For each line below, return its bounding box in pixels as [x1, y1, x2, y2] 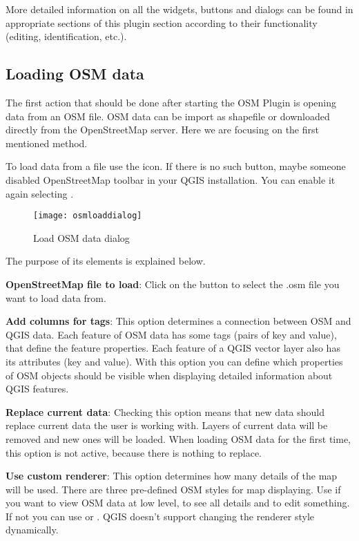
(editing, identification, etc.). [6, 29, 127, 44]
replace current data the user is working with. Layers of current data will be [6, 418, 328, 433]
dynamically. [6, 522, 59, 537]
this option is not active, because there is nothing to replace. [6, 445, 262, 459]
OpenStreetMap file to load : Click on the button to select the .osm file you [6, 276, 340, 291]
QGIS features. [6, 381, 69, 396]
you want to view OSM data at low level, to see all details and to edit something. [6, 495, 350, 510]
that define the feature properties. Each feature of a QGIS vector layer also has [6, 341, 340, 355]
